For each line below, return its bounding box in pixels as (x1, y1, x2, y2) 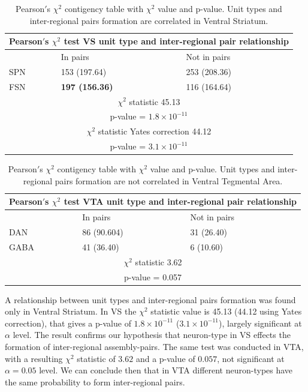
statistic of (77, 352, 116, 364)
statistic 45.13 (129, 95, 180, 107)
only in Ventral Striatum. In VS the (5, 305, 137, 318)
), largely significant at (219, 316, 302, 329)
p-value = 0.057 (124, 270, 182, 283)
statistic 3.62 (135, 255, 182, 268)
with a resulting (5, 352, 63, 364)
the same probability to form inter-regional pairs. (5, 375, 185, 388)
